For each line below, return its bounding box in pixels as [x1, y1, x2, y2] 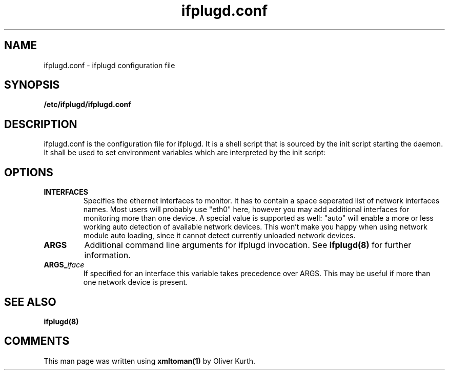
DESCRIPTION [4, 117, 77, 131]
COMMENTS [4, 335, 70, 348]
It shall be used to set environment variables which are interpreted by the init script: [44, 148, 326, 157]
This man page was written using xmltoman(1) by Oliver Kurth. [44, 356, 255, 365]
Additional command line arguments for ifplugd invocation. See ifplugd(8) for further [84, 240, 412, 251]
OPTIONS [4, 165, 53, 179]
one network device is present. [83, 278, 188, 287]
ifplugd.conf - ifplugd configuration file [44, 60, 175, 70]
